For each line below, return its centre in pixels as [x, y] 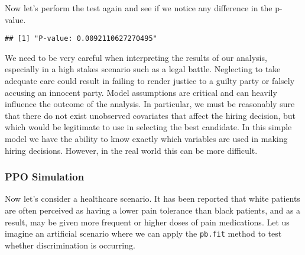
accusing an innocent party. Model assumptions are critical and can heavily [141, 92]
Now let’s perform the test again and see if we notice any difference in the [139, 8]
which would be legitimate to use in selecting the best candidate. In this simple [148, 127]
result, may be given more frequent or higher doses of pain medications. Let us [147, 222]
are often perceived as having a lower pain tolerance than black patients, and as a [153, 210]
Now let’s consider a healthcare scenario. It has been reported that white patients [152, 198]
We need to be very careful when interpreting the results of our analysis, [136, 57]
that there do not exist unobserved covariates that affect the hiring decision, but [150, 115]
